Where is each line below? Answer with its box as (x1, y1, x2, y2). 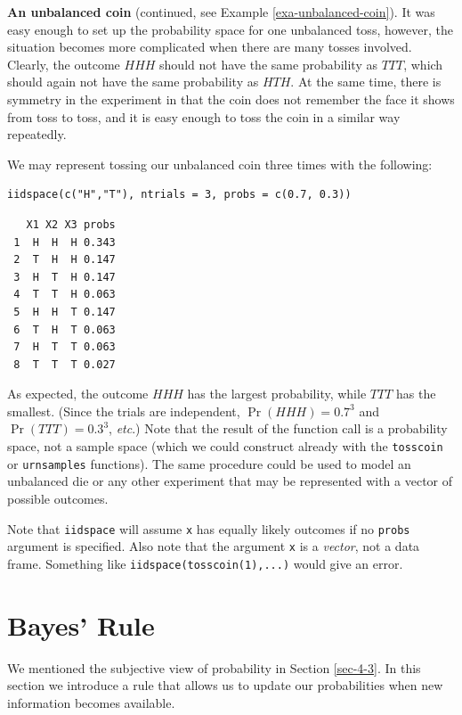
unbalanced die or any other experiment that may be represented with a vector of (7, 472, 453, 490)
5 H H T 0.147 (13, 305, 116, 318)
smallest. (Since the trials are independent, (7, 401, 240, 420)
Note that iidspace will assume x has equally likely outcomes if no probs (7, 519, 410, 538)
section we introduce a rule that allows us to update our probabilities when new (7, 676, 443, 694)
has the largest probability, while (187, 384, 367, 403)
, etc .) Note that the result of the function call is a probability (109, 419, 448, 438)
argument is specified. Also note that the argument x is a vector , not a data (7, 537, 420, 555)
